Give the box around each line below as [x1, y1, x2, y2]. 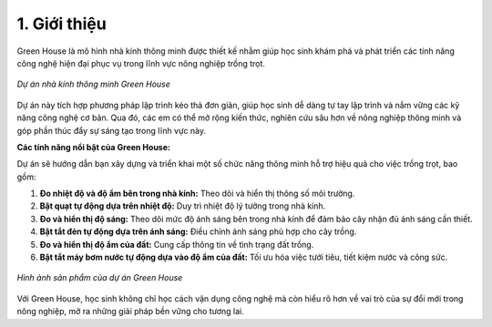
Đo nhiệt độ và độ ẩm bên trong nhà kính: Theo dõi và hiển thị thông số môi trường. [39, 188, 355, 199]
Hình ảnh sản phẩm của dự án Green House [16, 272, 183, 283]
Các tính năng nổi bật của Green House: [16, 141, 170, 152]
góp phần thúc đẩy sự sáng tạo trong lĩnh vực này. [16, 125, 207, 136]
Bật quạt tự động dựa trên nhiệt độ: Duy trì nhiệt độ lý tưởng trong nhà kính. [39, 200, 326, 211]
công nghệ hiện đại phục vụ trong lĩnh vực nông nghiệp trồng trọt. [16, 57, 266, 68]
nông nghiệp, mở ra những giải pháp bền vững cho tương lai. [16, 306, 245, 317]
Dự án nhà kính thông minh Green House [16, 78, 170, 90]
